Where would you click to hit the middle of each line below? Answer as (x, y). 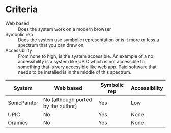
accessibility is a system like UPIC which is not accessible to (81, 61)
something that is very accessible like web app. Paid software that (87, 67)
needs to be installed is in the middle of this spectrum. (75, 72)
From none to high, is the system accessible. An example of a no (86, 56)
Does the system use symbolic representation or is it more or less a (89, 40)
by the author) (60, 106)
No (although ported (67, 99)
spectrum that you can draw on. (51, 45)
